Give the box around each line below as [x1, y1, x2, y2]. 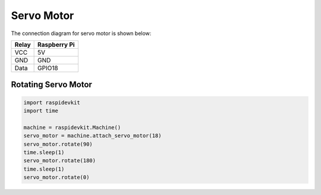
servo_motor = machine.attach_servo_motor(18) [23, 133, 162, 139]
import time [23, 107, 59, 114]
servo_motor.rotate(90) [23, 140, 93, 147]
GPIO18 [37, 64, 59, 72]
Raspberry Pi [37, 40, 75, 49]
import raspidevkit [23, 99, 80, 106]
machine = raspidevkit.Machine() [23, 124, 121, 131]
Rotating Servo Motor [11, 80, 92, 90]
